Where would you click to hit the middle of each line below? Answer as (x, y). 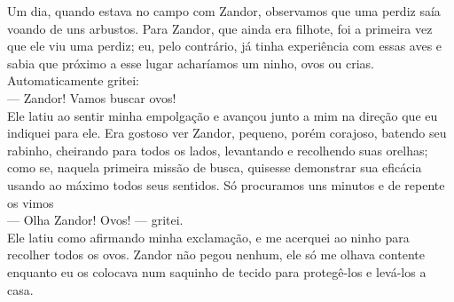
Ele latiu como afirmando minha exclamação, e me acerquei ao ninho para (208, 237)
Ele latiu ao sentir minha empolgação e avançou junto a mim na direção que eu (223, 115)
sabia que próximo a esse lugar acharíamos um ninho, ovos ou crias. (191, 63)
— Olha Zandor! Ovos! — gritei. (95, 220)
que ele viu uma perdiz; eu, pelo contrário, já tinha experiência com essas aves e (225, 46)
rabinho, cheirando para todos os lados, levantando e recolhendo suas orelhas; (218, 150)
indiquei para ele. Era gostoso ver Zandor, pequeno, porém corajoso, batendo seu (227, 133)
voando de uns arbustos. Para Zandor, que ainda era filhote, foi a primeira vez (220, 28)
